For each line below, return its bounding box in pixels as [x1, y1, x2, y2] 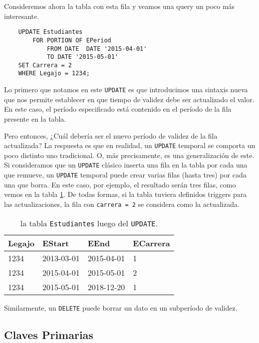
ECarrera [133, 237, 170, 249]
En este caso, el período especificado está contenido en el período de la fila [4, 104, 232, 114]
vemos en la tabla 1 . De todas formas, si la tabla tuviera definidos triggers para [4, 189, 247, 199]
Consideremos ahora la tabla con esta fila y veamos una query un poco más [4, 1, 235, 11]
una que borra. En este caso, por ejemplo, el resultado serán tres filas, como [4, 179, 236, 189]
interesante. [4, 10, 39, 21]
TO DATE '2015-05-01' [46, 53, 119, 61]
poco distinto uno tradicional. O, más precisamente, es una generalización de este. [4, 150, 255, 160]
